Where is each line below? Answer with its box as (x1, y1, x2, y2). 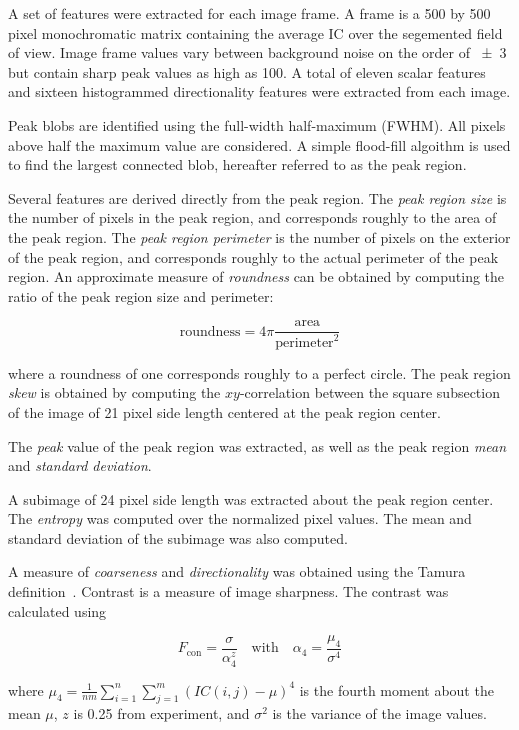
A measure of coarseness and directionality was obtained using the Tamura (8, 561, 466, 582)
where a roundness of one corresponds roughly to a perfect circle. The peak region (8, 362, 511, 383)
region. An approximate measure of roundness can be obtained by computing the (8, 266, 505, 287)
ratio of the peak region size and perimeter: (8, 285, 274, 306)
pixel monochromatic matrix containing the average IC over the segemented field (8, 22, 503, 43)
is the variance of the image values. (272, 703, 487, 724)
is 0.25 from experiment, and (73, 703, 250, 724)
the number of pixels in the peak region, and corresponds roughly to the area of (8, 207, 497, 228)
